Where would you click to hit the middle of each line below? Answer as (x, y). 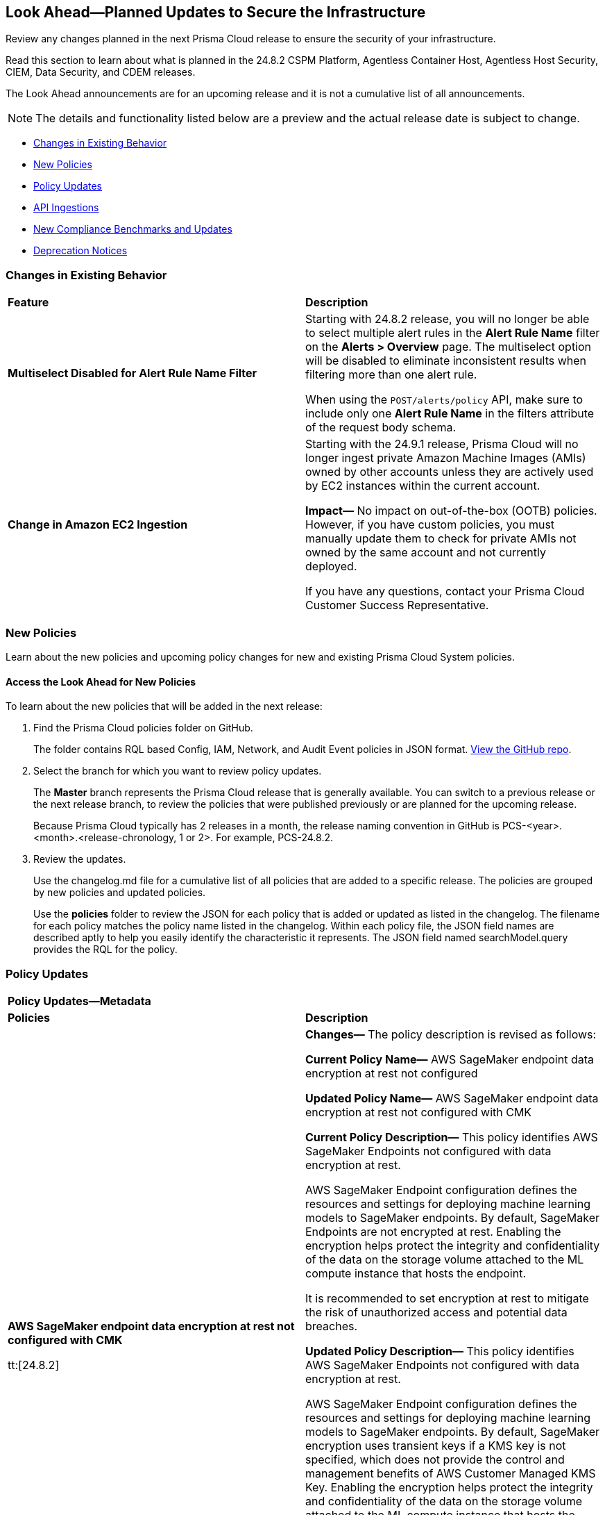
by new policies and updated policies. (120, 893)
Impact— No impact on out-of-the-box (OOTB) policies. (451, 511)
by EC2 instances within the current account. (423, 486)
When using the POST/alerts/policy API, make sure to (444, 400)
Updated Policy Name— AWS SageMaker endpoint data (452, 1098)
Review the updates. (80, 859)
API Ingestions (66, 208)
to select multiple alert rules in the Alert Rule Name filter (453, 333)
